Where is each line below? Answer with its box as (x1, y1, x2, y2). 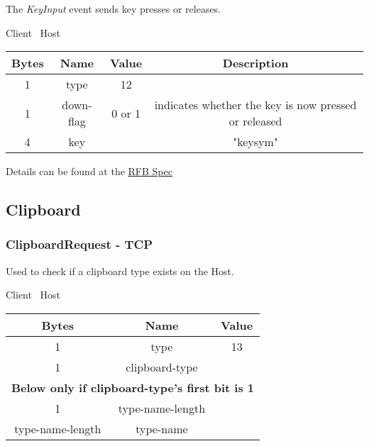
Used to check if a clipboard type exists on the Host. (6, 263, 234, 278)
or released (228, 113, 282, 130)
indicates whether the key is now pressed (154, 96, 357, 113)
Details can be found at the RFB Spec (6, 164, 172, 179)
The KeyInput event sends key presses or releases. (6, 1, 221, 16)
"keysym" (233, 133, 278, 150)
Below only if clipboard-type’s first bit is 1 (11, 379, 255, 396)
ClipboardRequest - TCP (6, 235, 153, 253)
